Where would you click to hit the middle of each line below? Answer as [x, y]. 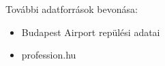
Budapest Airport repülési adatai [91, 32]
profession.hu [49, 55]
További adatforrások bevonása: [72, 9]
